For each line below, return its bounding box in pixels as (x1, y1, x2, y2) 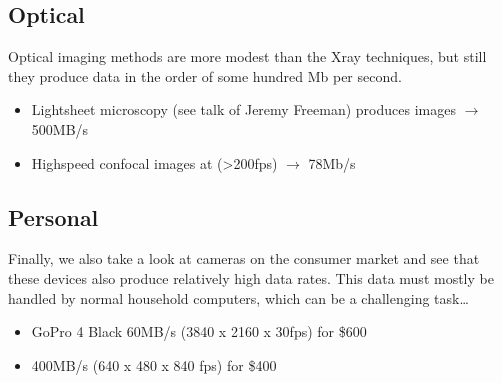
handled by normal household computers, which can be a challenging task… (8, 287, 469, 308)
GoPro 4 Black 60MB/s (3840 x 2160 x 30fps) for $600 (31, 321, 367, 342)
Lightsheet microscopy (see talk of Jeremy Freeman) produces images (31, 99, 456, 120)
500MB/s (31, 118, 89, 139)
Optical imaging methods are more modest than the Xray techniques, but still (8, 46, 487, 67)
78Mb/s (308, 152, 356, 173)
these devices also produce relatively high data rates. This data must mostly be (8, 267, 494, 288)
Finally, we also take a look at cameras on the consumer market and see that (8, 248, 480, 269)
